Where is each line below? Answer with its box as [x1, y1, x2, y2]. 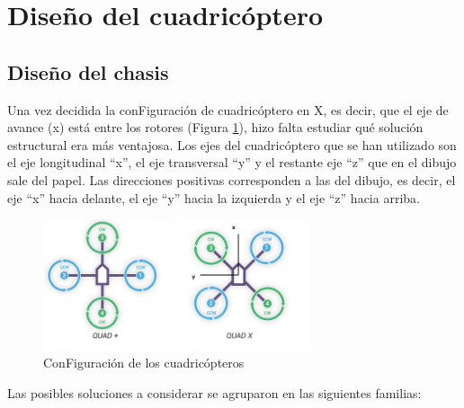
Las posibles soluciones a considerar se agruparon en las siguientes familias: [7, 383, 422, 402]
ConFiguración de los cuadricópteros [43, 352, 245, 371]
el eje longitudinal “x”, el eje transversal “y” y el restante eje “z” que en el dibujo [7, 153, 457, 172]
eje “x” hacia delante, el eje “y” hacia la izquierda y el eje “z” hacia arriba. [7, 188, 420, 207]
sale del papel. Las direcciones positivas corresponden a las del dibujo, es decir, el [7, 170, 456, 189]
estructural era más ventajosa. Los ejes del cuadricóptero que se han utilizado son [7, 135, 457, 154]
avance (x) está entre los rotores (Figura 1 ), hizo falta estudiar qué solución [7, 118, 424, 137]
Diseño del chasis [7, 58, 169, 85]
